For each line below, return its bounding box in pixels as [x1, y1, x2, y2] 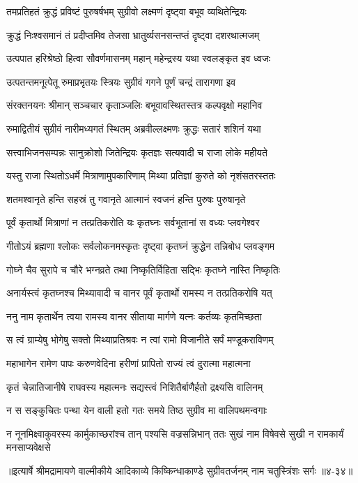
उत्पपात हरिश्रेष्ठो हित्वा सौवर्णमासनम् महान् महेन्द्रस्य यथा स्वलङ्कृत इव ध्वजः [6, 51, 271, 66]
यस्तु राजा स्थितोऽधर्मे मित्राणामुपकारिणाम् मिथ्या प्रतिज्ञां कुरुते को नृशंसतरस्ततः [6, 168, 276, 183]
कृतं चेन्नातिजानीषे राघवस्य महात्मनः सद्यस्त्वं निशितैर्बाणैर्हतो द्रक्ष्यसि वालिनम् [6, 379, 263, 394]
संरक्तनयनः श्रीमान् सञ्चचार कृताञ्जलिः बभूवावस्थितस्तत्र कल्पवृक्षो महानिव [6, 98, 263, 112]
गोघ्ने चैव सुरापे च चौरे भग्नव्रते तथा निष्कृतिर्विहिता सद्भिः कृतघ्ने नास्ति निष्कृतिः [6, 262, 280, 276]
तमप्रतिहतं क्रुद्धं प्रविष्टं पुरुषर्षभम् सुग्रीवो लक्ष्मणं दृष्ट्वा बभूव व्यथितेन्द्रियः [6, 4, 247, 18]
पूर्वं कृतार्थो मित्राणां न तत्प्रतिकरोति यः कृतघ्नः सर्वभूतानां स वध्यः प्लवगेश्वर [6, 215, 260, 230]
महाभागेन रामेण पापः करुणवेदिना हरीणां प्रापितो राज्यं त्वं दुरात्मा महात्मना [6, 355, 251, 370]
